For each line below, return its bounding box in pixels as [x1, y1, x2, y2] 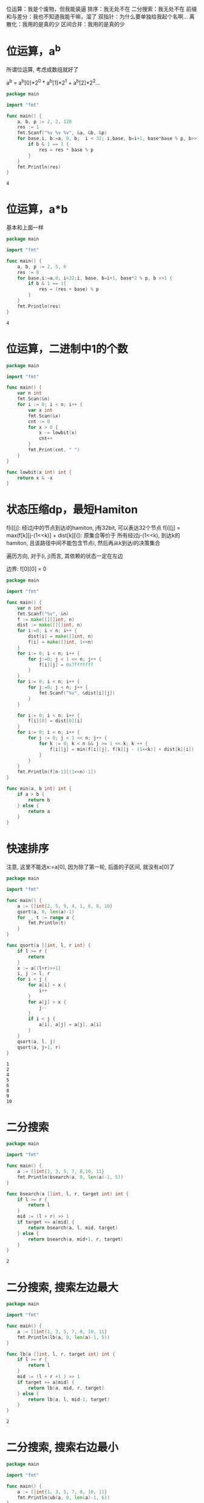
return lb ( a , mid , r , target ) [28, 1385, 104, 1391]
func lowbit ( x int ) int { [6, 469, 72, 475]
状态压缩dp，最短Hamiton [6, 503, 138, 516]
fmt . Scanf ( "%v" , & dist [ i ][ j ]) [38, 690, 115, 696]
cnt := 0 [28, 418, 50, 424]
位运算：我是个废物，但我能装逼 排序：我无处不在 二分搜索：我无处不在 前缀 [6, 5, 197, 12]
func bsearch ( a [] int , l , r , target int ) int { [6, 1191, 129, 1197]
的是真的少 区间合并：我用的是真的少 [32, 21, 125, 27]
